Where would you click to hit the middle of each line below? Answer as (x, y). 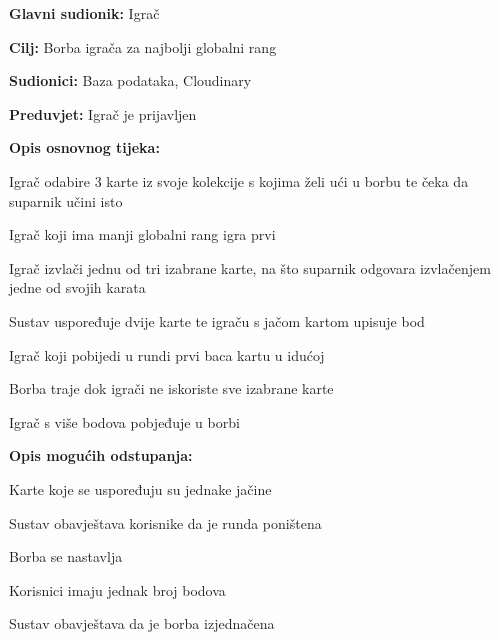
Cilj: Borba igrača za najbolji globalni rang (143, 46)
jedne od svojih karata (77, 287)
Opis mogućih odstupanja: (101, 455)
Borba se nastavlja (66, 556)
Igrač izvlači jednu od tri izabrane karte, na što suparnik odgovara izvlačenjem (250, 267)
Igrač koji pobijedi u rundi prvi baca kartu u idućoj (167, 354)
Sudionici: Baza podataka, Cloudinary (130, 80)
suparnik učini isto (66, 200)
